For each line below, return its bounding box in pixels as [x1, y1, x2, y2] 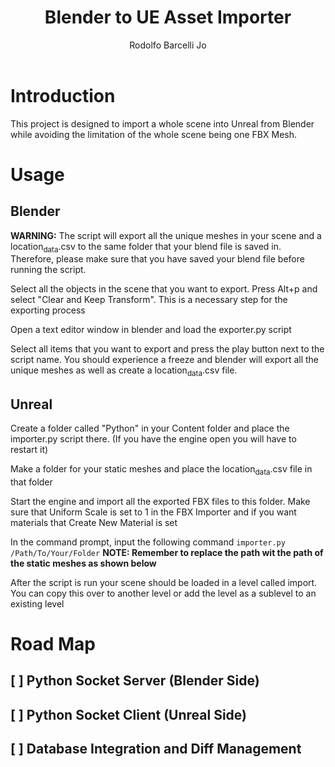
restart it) [10, 444, 49, 456]
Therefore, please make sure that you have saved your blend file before [10, 253, 305, 265]
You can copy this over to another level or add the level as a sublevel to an [10, 587, 317, 599]
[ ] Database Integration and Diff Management [10, 741, 302, 758]
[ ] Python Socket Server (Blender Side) [10, 672, 260, 690]
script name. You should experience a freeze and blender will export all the [10, 354, 320, 366]
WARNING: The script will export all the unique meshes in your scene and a [10, 229, 322, 241]
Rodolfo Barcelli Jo [129, 39, 207, 51]
